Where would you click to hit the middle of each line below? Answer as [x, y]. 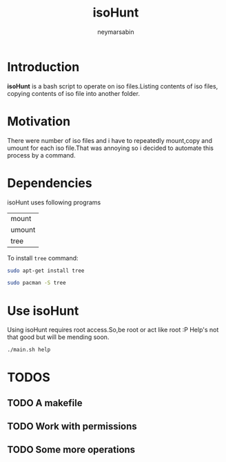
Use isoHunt [43, 310]
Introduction [43, 67]
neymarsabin [116, 32]
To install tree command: [43, 258]
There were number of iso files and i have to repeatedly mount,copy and [110, 140]
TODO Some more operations [71, 450]
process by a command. [41, 155]
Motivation [39, 121]
